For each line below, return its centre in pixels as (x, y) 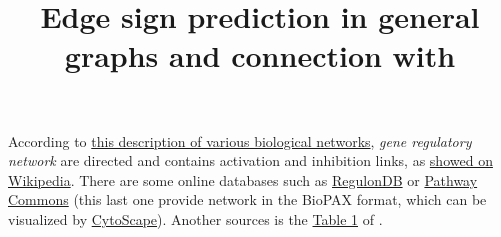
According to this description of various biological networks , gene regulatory (240, 140)
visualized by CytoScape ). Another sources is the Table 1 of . (195, 218)
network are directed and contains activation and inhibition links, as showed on (250, 160)
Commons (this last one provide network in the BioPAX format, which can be (247, 199)
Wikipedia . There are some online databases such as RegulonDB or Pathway (243, 179)
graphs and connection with (260, 55)
